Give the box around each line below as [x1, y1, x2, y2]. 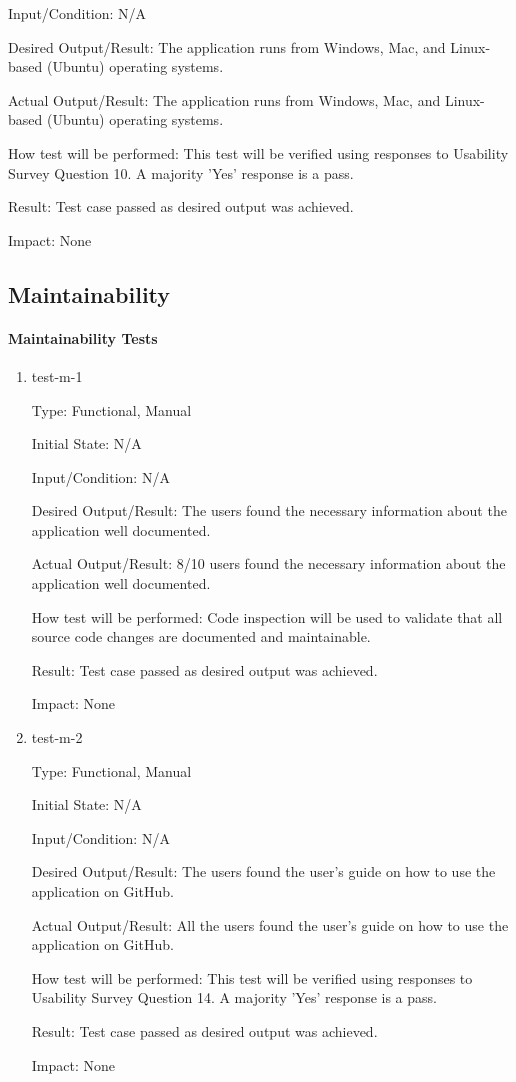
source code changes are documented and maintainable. [31, 626, 371, 647]
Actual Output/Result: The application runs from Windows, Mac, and [8, 89, 441, 110]
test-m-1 [31, 365, 83, 386]
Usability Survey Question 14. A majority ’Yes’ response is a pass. [31, 987, 437, 1008]
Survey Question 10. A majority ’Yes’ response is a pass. [8, 162, 354, 183]
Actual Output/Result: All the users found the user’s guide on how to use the [31, 914, 509, 935]
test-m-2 [31, 727, 83, 748]
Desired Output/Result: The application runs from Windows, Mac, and [8, 36, 446, 57]
